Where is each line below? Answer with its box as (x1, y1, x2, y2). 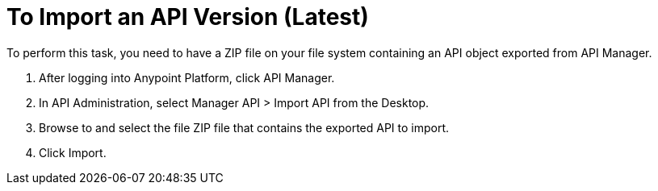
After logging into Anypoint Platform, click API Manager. (39, 70, 335, 85)
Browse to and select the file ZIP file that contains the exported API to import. (39, 120, 450, 135)
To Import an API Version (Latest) (6, 3, 369, 31)
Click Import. (39, 145, 107, 160)
